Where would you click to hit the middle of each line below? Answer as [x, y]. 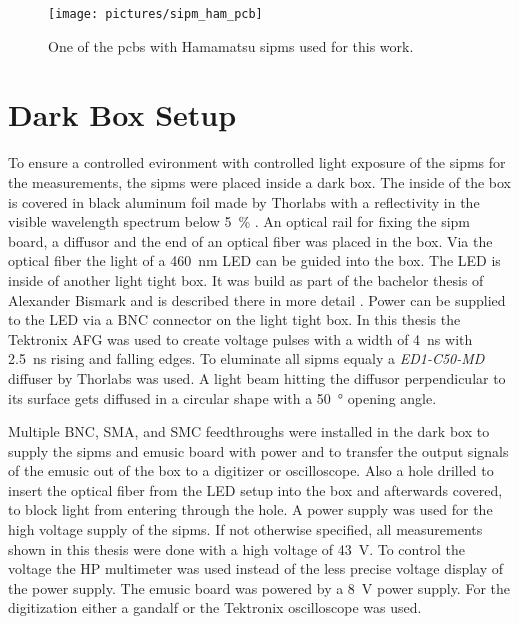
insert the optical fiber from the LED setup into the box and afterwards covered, [255, 489]
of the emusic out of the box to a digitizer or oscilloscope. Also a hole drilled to [251, 470]
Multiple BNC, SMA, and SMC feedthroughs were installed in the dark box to [249, 431]
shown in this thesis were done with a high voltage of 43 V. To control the [236, 548]
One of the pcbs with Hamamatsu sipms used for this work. [231, 45]
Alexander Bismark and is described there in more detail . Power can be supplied [257, 299]
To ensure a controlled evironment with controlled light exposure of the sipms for [257, 162]
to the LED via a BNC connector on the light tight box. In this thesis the [234, 319]
